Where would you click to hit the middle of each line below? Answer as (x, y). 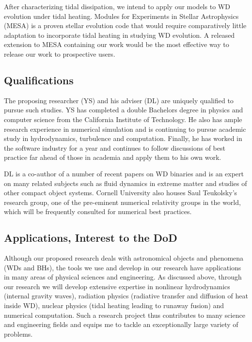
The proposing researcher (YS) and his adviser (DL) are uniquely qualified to (119, 100)
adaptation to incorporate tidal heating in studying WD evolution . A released (119, 35)
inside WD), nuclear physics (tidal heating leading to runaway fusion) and (114, 305)
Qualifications (39, 80)
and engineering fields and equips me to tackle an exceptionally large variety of (121, 324)
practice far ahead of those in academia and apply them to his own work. (113, 157)
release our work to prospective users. (60, 54)
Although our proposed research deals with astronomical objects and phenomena (124, 258)
